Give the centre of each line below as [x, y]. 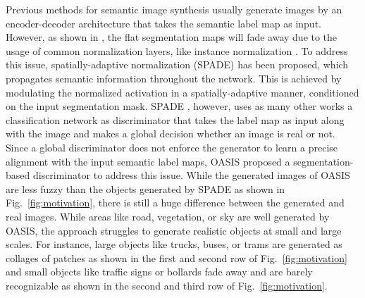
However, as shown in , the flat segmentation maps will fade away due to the [172, 37]
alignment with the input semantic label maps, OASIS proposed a [148, 161]
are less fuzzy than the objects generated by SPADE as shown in [146, 188]
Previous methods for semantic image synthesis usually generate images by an [174, 9]
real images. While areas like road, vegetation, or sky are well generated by [168, 216]
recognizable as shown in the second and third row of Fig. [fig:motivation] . [167, 285]
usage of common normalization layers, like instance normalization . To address [177, 50]
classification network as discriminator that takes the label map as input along [175, 119]
